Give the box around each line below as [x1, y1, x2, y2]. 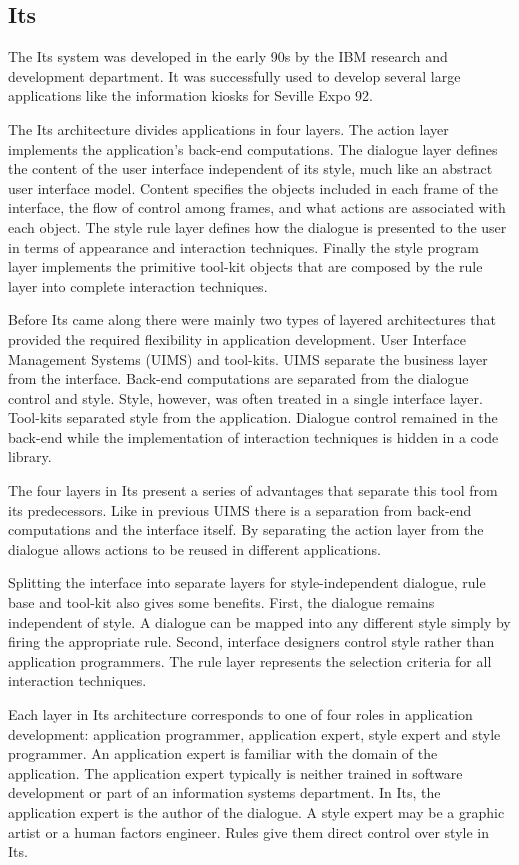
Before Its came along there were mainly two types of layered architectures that [8, 309, 496, 330]
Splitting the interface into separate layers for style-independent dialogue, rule [8, 572, 486, 593]
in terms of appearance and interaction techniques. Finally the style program [8, 236, 479, 257]
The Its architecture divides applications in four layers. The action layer [8, 118, 449, 139]
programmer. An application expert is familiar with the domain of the [8, 743, 438, 764]
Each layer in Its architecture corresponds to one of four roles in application [8, 704, 473, 725]
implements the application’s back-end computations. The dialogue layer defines [8, 138, 498, 159]
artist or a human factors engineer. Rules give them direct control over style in [8, 821, 490, 842]
